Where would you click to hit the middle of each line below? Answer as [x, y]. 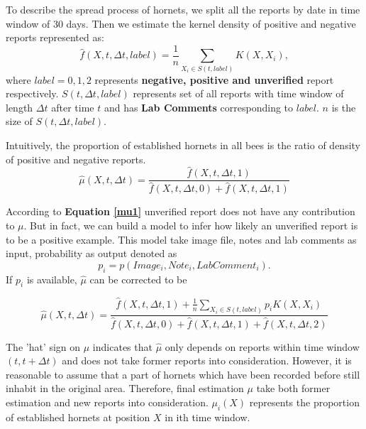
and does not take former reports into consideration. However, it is [207, 360]
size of [19, 121]
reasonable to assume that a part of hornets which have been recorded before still [183, 374]
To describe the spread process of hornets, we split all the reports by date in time [183, 9]
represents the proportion [304, 402]
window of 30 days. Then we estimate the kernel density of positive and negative [181, 23]
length [20, 107]
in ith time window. [207, 417]
